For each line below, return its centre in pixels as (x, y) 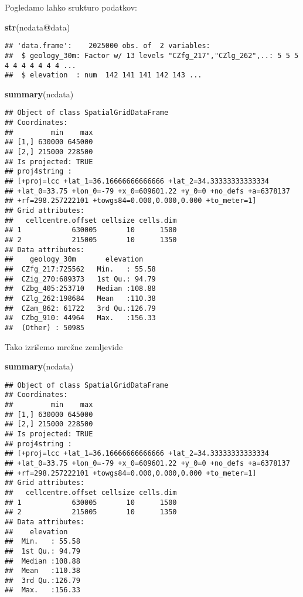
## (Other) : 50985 (45, 328)
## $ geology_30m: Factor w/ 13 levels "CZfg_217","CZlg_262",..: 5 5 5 (152, 55)
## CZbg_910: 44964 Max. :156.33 (80, 318)
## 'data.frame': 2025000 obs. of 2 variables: (108, 46)
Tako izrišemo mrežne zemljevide (64, 346)
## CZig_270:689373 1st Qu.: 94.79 (80, 279)
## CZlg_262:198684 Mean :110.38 (80, 298)
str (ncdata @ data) (38, 27)
